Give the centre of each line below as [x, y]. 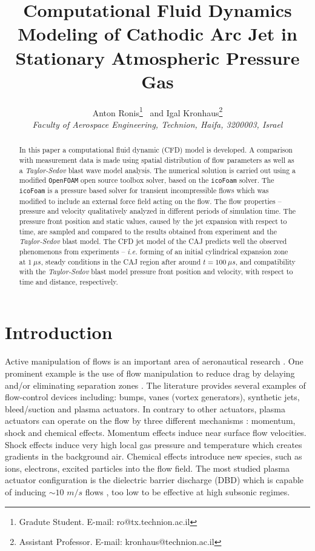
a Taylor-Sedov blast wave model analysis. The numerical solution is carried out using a [157, 170]
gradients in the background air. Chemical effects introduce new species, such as [154, 456]
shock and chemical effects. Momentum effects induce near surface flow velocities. [156, 432]
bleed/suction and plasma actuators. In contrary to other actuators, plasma [145, 408]
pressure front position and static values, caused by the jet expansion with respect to [153, 221]
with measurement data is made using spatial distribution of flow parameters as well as [157, 160]
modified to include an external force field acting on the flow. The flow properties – [150, 201]
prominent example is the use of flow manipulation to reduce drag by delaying [150, 373]
